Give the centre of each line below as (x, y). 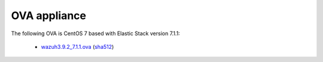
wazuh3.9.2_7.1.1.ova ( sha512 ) (77, 46)
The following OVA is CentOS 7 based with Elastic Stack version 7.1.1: (96, 33)
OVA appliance (49, 15)
